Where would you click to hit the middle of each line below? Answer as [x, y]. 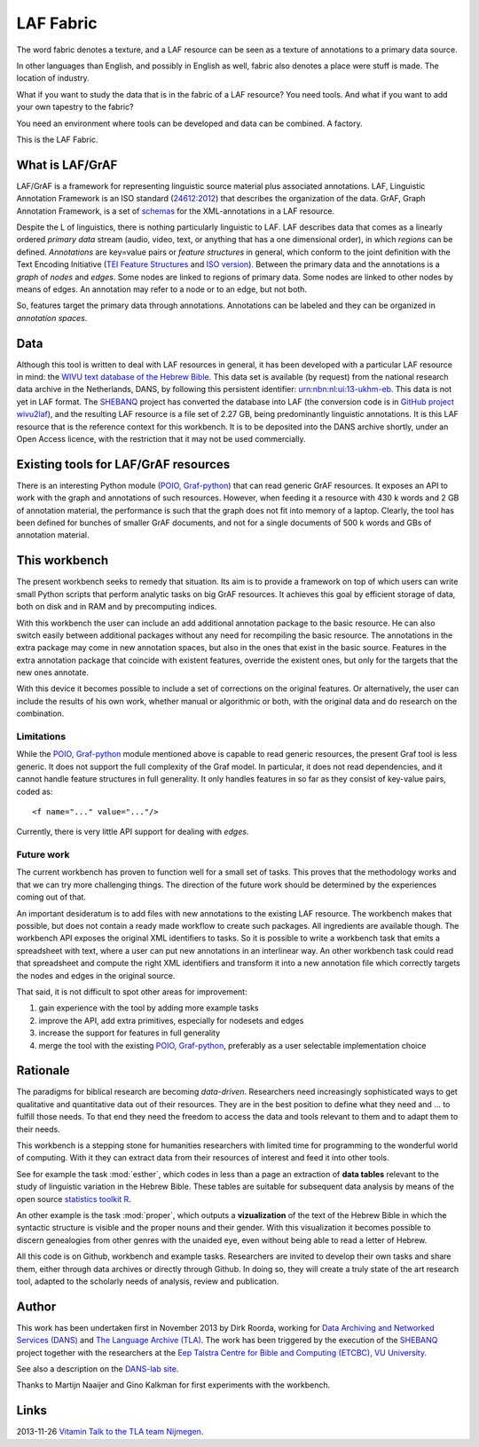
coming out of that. [51, 897]
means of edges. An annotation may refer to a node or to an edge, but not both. [162, 289]
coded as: [35, 791]
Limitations [41, 736]
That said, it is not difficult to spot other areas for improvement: [132, 991]
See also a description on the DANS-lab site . [98, 1369]
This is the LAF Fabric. [57, 139]
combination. [40, 713]
